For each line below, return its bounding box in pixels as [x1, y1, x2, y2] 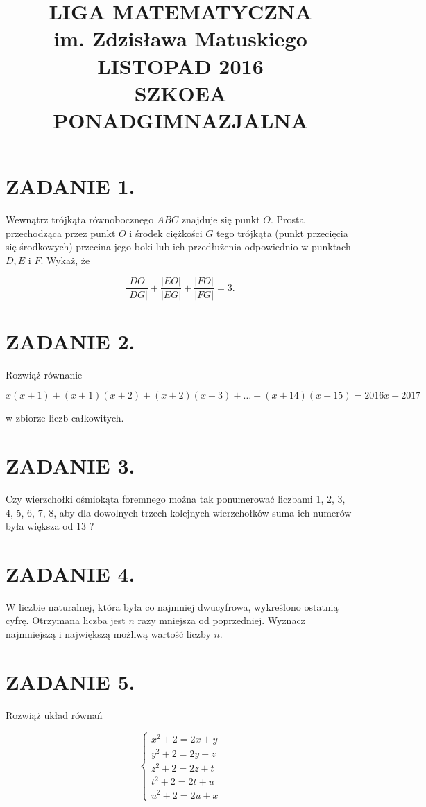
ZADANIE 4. [6, 559, 135, 587]
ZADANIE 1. [6, 172, 135, 200]
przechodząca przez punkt [6, 225, 116, 240]
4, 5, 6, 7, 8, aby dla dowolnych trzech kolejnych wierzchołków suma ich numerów [6, 505, 352, 519]
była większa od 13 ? [6, 519, 94, 533]
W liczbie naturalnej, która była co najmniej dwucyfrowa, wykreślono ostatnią [6, 599, 339, 614]
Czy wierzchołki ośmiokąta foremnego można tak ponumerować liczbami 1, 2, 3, [6, 491, 346, 505]
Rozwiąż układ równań [6, 707, 103, 722]
